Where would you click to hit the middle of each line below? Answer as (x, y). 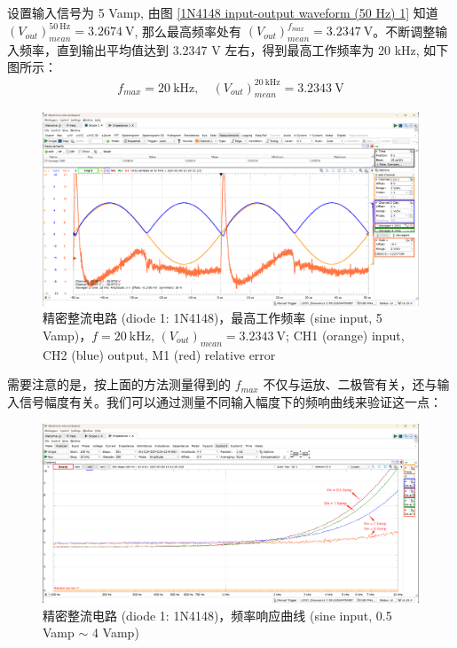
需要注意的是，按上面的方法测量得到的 (119, 384)
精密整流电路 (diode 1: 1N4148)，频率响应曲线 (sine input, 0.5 (217, 615)
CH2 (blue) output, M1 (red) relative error (159, 354)
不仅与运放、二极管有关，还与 (350, 384)
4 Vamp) (115, 632)
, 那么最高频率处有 (188, 31)
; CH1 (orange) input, (345, 335)
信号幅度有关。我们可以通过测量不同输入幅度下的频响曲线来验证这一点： (230, 401)
